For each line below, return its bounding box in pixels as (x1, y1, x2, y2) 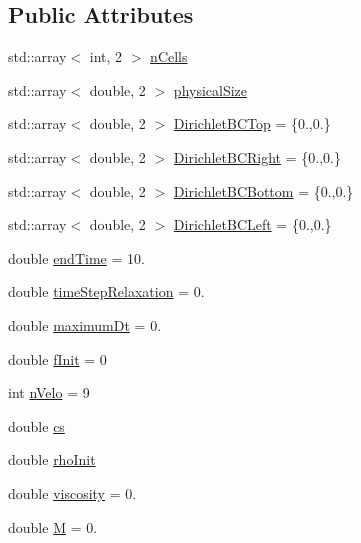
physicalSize (173, 79, 248, 100)
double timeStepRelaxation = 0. (8, 281, 205, 302)
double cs (8, 415, 65, 436)
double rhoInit (8, 449, 96, 470)
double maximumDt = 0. (8, 314, 162, 335)
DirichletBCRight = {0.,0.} (173, 146, 341, 167)
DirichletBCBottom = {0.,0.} (173, 180, 354, 201)
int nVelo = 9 (8, 382, 90, 403)
